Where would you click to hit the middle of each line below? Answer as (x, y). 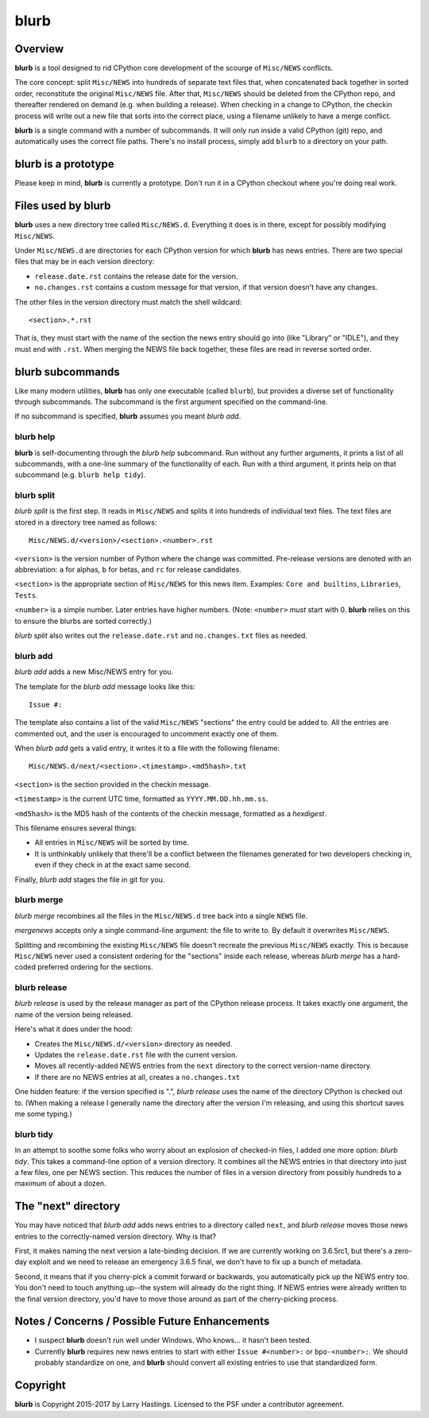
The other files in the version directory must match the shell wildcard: (128, 302)
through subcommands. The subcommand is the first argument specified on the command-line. (171, 402)
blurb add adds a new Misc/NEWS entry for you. (94, 672)
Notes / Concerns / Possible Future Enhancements (142, 1322)
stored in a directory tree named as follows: (86, 522)
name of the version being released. (74, 1014)
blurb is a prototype (64, 164)
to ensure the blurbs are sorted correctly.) (83, 621)
